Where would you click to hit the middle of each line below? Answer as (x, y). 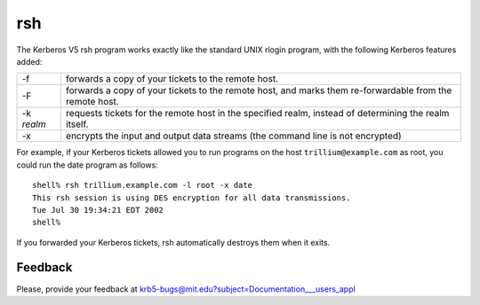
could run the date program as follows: (88, 165)
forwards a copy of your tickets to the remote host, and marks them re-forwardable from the (259, 90)
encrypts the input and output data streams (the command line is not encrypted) (233, 136)
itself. (77, 124)
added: (29, 61)
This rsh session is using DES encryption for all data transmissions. (192, 198)
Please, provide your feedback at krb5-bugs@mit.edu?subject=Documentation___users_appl (186, 289)
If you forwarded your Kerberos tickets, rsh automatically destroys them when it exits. (173, 242)
